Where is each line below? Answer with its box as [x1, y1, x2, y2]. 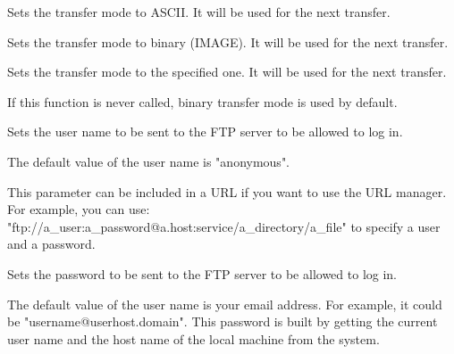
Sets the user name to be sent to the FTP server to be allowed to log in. [7, 122, 403, 141]
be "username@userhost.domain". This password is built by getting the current [7, 312, 438, 331]
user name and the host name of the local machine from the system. [7, 329, 380, 348]
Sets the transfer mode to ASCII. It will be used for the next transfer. [7, 3, 391, 21]
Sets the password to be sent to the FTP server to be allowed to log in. [7, 264, 398, 283]
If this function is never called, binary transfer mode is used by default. [7, 92, 398, 111]
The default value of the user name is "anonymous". [7, 152, 290, 170]
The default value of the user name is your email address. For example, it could [7, 294, 442, 313]
